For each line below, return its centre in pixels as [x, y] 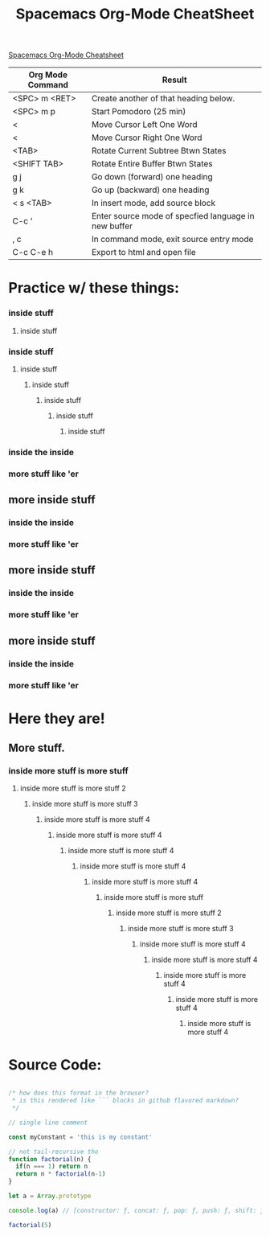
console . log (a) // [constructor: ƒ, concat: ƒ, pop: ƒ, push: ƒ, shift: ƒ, [138, 1210]
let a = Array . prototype [50, 1196]
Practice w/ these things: [94, 288]
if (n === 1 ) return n [52, 1167]
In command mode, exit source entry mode [172, 240]
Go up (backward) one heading [150, 190]
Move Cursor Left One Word [144, 125]
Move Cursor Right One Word [147, 138]
